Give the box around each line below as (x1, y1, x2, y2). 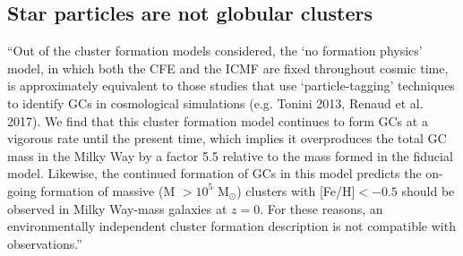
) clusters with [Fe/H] (236, 181, 356, 200)
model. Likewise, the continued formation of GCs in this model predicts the (7, 164, 422, 183)
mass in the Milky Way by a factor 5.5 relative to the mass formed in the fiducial (7, 146, 453, 165)
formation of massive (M (40, 181, 176, 200)
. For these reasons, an (260, 199, 383, 218)
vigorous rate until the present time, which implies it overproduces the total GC (7, 129, 447, 148)
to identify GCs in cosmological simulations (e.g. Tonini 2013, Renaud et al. (7, 93, 424, 112)
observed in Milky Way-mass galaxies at (7, 199, 227, 218)
